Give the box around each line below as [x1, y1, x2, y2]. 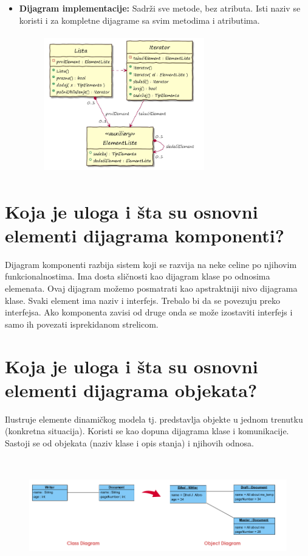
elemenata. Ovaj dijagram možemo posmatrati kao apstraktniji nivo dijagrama [5, 282, 298, 295]
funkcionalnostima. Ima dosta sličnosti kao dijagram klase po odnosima [5, 270, 270, 283]
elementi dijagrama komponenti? [5, 222, 284, 247]
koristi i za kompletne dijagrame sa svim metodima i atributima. [19, 13, 260, 26]
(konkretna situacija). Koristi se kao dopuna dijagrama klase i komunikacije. [5, 424, 289, 437]
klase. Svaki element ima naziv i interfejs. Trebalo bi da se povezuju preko [5, 294, 280, 306]
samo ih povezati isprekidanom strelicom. [5, 317, 159, 330]
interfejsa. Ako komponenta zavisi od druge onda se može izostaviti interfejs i [5, 306, 293, 318]
